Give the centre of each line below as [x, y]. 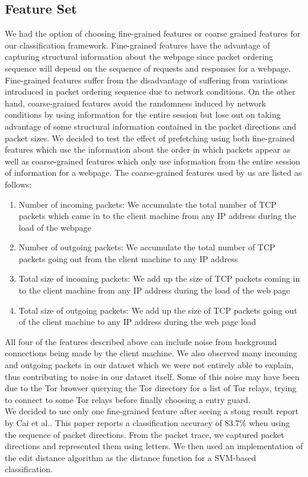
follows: [18, 184]
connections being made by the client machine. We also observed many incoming [151, 353]
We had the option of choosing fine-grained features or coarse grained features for [153, 33]
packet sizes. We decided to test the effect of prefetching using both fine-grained [150, 138]
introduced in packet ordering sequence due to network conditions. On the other [150, 91]
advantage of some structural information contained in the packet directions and [150, 126]
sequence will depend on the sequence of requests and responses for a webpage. [148, 68]
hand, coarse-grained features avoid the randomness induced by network [136, 103]
